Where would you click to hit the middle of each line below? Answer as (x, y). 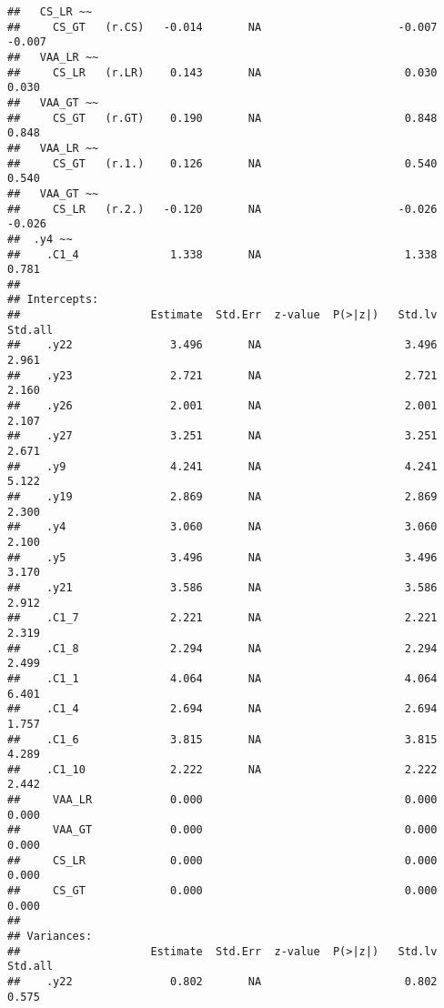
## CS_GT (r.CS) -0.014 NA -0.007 (222, 27)
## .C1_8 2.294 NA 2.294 (222, 648)
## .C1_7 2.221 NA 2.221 (222, 618)
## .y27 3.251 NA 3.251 (222, 436)
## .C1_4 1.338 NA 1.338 (222, 254)
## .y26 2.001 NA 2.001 (222, 406)
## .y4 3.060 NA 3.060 (222, 527)
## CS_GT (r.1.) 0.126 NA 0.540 (222, 163)
